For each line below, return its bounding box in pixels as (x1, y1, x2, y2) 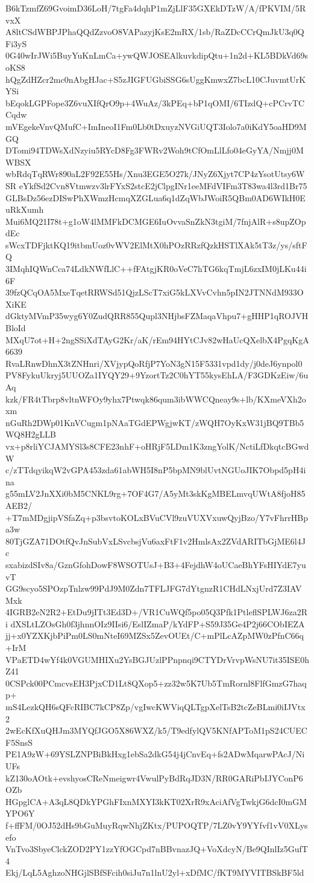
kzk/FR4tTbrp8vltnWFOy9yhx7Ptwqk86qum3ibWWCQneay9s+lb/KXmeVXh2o (5, 392, 306, 405)
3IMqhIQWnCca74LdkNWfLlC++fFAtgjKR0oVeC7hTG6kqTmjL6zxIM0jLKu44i (5, 262, 307, 275)
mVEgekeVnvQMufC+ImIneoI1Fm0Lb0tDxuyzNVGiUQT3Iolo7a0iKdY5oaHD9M (5, 120, 307, 132)
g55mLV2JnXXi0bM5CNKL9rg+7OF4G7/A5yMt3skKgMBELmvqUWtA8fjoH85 (5, 487, 306, 500)
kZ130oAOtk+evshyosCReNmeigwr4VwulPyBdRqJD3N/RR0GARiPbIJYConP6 (5, 771, 303, 784)
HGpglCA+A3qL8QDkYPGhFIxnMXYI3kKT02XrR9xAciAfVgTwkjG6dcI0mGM (5, 795, 307, 807)
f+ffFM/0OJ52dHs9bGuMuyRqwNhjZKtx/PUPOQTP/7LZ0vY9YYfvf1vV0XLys (5, 818, 308, 831)
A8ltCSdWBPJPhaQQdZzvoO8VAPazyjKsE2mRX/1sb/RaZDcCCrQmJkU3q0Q (5, 25, 304, 38)
